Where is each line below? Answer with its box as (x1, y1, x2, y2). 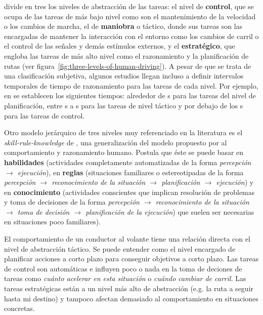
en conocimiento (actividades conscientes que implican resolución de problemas (4, 186, 255, 197)
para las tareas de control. (4, 110, 85, 121)
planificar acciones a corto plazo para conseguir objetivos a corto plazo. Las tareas (4, 253, 259, 264)
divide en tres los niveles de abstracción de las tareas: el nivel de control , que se (4, 1, 254, 11)
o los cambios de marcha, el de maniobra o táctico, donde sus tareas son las (4, 21, 243, 31)
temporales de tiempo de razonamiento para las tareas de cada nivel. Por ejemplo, (4, 80, 258, 91)
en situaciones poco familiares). (4, 216, 101, 227)
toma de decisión (17, 206, 70, 217)
